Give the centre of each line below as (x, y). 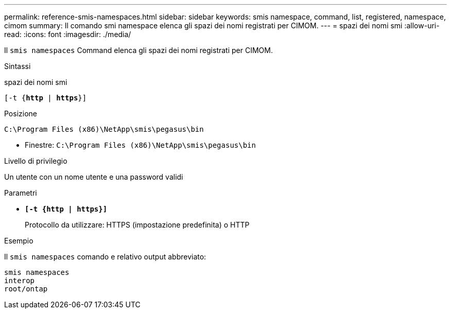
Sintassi (18, 66)
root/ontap (26, 289)
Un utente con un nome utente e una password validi (94, 177)
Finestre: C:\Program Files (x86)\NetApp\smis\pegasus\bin (140, 145)
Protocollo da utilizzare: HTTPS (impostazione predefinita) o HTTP (137, 225)
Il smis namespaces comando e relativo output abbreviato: (105, 257)
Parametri (21, 193)
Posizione (21, 114)
